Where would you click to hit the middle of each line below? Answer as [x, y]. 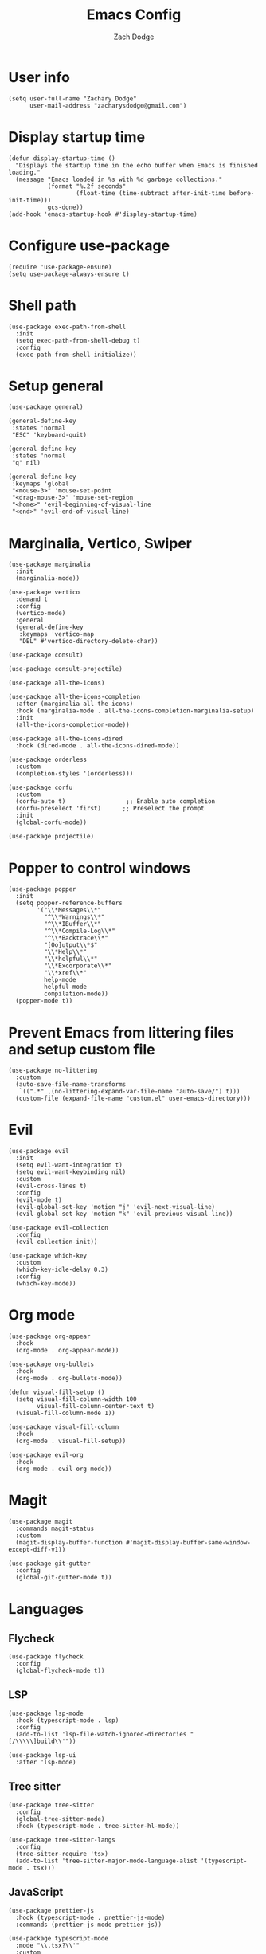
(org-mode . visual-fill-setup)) [71, 1441]
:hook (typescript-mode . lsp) [67, 1720]
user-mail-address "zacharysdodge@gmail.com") [108, 105]
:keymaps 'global [40, 484]
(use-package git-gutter [49, 1564]
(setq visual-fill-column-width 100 [76, 1399]
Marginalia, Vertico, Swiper [100, 543]
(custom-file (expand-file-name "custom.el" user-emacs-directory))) [133, 1099]
